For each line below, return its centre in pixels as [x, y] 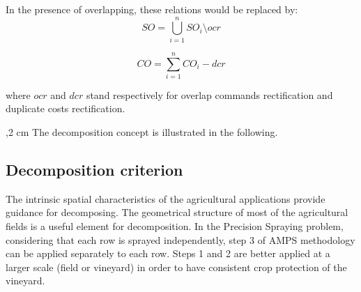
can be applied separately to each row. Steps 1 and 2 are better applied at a [168, 253]
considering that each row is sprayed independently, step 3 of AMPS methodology [180, 239]
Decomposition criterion [94, 170]
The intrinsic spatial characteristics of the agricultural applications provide [166, 198]
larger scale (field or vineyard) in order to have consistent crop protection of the [176, 267]
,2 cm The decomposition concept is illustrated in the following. [142, 132]
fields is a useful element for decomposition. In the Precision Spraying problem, [175, 226]
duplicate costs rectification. [66, 108]
